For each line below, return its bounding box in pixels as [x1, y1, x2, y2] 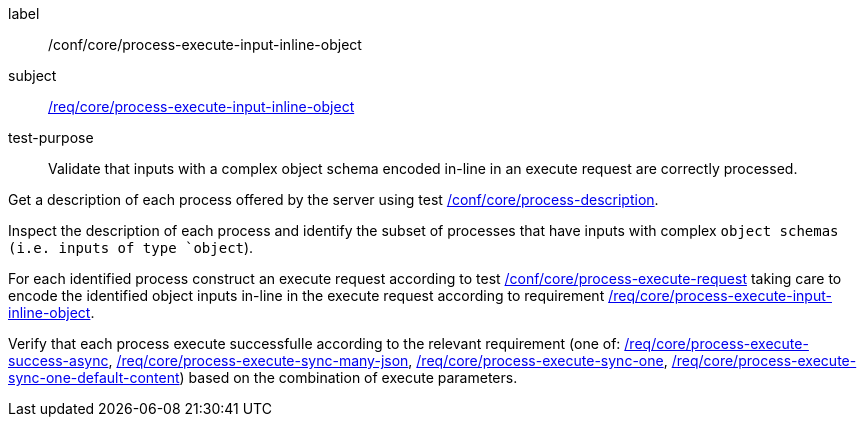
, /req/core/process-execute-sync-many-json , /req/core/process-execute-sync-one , [108, 352, 668, 369]
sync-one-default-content [8, 369, 180, 386]
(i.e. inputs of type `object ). [8, 239, 254, 256]
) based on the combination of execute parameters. [179, 369, 518, 386]
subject [8, 67, 57, 84]
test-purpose [8, 129, 94, 146]
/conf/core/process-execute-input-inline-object [48, 36, 362, 53]
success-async [8, 352, 109, 369]
